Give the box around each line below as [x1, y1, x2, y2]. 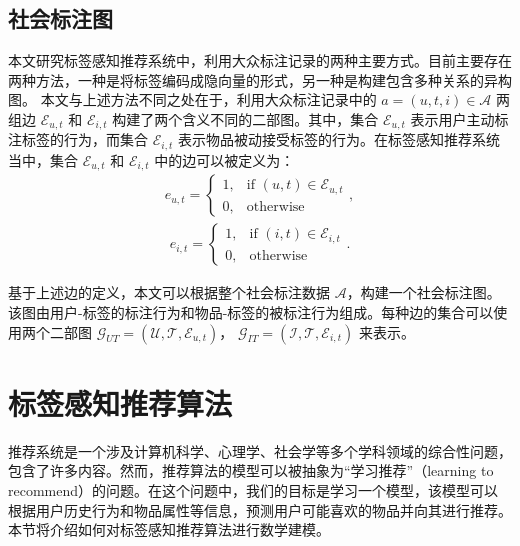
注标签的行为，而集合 [8, 129, 148, 150]
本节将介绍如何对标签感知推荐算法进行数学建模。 [8, 519, 330, 540]
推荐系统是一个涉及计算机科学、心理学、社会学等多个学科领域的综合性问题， [8, 440, 512, 461]
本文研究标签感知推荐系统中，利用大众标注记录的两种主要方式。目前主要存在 [8, 50, 512, 71]
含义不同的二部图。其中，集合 [182, 108, 379, 129]
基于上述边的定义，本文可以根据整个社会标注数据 [8, 282, 330, 303]
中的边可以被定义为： [154, 149, 295, 170]
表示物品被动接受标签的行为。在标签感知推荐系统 [178, 129, 501, 150]
